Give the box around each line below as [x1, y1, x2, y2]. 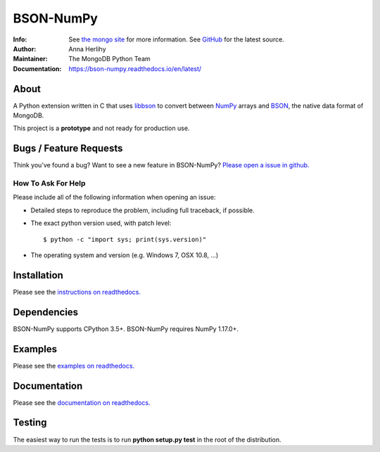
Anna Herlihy [68, 44, 106, 53]
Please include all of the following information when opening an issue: [13, 193, 216, 202]
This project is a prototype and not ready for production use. [13, 124, 190, 133]
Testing [13, 417, 47, 429]
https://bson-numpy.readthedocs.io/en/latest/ [68, 64, 202, 73]
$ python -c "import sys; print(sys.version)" [43, 235, 207, 243]
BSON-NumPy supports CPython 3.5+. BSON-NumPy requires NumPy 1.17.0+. [13, 324, 239, 333]
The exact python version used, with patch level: [30, 219, 172, 228]
